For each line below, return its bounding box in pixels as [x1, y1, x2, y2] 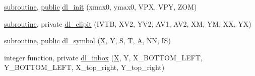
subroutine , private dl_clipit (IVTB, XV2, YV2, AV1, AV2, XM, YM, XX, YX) [4, 18, 251, 29]
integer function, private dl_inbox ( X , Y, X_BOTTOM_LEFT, [4, 52, 203, 62]
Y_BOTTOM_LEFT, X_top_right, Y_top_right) [4, 62, 165, 72]
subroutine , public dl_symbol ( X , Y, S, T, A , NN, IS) [4, 35, 171, 46]
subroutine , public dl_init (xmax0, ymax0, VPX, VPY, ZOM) [4, 2, 197, 12]
